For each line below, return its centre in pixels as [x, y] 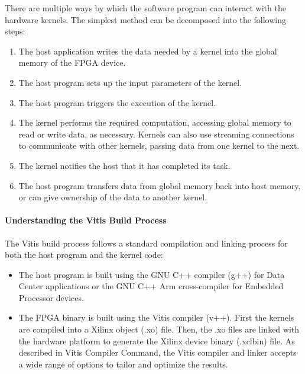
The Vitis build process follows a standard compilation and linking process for [146, 243]
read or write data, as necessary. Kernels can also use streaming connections [156, 134]
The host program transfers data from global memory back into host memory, [160, 185]
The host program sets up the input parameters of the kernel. [130, 82]
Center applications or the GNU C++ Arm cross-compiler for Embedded [151, 286]
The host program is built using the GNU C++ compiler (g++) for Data [152, 274]
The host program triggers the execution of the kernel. [117, 102]
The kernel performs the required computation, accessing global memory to [155, 122]
